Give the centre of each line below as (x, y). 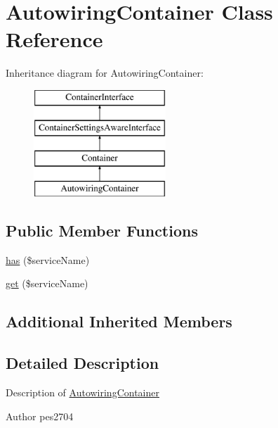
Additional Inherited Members (119, 321)
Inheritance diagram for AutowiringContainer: (105, 73)
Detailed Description (82, 363)
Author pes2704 (40, 416)
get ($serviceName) (47, 283)
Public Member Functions (102, 231)
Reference (54, 39)
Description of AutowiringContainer (82, 392)
